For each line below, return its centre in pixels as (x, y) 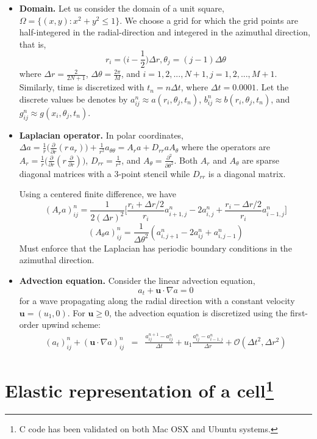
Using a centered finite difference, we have (98, 194)
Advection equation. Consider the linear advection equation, (137, 280)
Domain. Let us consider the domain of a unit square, (122, 8)
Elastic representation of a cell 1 (140, 389)
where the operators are (226, 147)
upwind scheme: (71, 325)
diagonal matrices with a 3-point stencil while (105, 173)
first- (299, 312)
